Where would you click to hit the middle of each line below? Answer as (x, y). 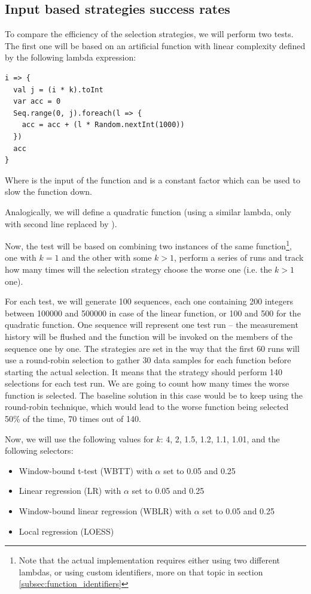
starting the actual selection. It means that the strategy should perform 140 (144, 371)
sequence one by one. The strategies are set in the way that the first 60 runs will (152, 348)
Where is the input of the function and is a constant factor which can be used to (153, 180)
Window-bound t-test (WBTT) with (86, 470)
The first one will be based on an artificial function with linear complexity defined (155, 45)
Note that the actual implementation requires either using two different (150, 560)
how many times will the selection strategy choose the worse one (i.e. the (138, 269)
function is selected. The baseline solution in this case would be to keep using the (154, 395)
